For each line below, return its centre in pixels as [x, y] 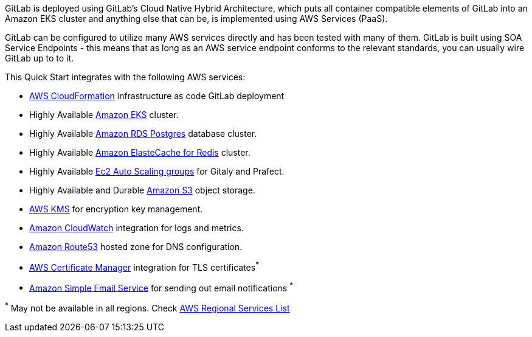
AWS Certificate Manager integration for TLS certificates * [144, 266]
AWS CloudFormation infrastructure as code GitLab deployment [157, 96]
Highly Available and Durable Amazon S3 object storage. [142, 190]
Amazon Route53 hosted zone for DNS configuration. [136, 247]
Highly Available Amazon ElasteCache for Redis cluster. [140, 152]
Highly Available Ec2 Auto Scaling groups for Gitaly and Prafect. [157, 171]
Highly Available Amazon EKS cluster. [104, 115]
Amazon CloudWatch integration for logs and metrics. [136, 228]
